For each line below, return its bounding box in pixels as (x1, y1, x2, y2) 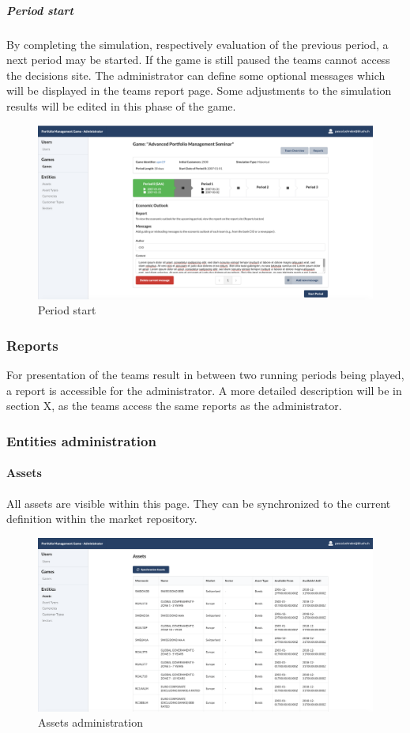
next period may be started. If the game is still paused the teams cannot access (6, 51, 390, 68)
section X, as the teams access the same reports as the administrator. (6, 397, 342, 414)
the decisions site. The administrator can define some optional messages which (6, 66, 386, 83)
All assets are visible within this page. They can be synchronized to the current (6, 494, 391, 511)
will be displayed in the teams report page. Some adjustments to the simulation (6, 82, 392, 99)
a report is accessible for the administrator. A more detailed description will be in (6, 382, 402, 398)
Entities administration (6, 430, 156, 450)
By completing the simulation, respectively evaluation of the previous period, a (6, 36, 389, 52)
